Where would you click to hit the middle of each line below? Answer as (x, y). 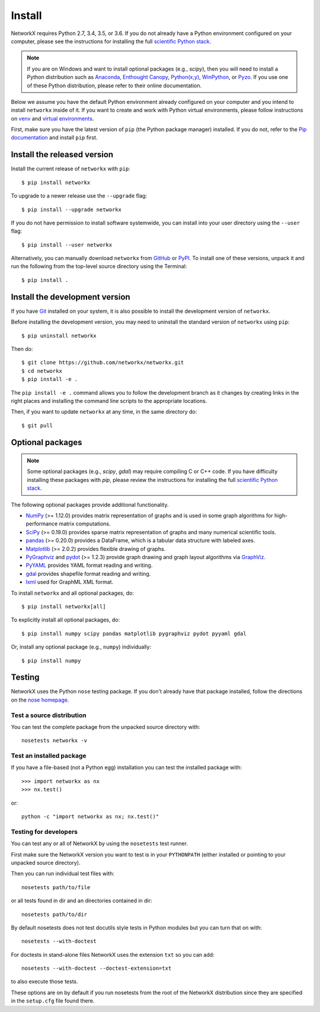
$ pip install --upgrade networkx (71, 210)
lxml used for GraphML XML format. (70, 582)
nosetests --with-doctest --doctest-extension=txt (97, 968)
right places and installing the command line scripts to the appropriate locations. (109, 401)
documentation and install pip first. (54, 138)
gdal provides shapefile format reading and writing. (88, 573)
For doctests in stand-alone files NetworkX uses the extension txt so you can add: (113, 954)
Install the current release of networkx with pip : (71, 169)
